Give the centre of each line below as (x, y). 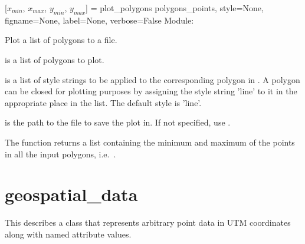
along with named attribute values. (68, 234)
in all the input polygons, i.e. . (60, 154)
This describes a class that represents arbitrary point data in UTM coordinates (148, 222)
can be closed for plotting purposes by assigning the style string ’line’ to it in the (151, 91)
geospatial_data (71, 194)
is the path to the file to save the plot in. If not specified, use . (118, 122)
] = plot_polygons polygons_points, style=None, (175, 8)
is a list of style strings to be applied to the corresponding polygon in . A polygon (152, 79)
